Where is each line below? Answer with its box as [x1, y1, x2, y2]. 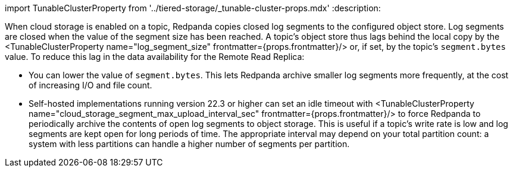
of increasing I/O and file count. [29, 80, 152, 90]
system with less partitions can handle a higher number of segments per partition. [29, 139, 350, 149]
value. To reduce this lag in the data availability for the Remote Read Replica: [5, 52, 305, 62]
